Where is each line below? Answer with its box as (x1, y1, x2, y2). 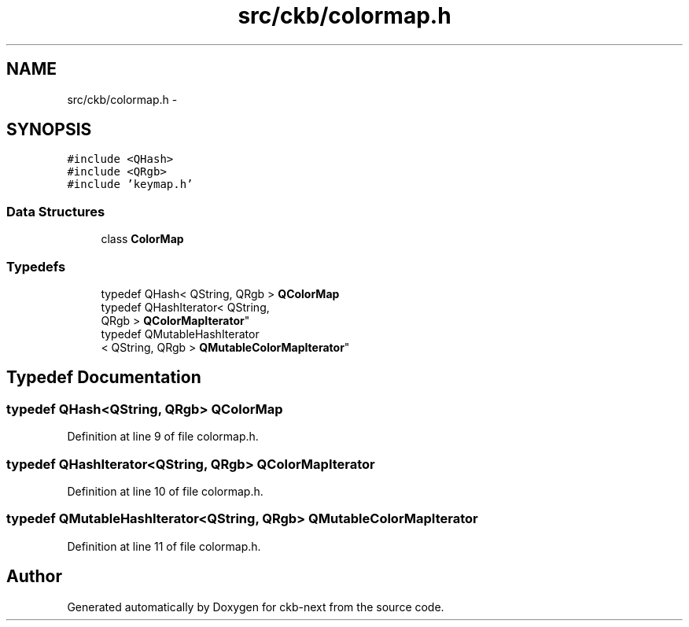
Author (6, 566, 62, 587)
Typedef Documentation (6, 367, 201, 388)
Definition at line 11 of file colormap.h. (67, 539, 261, 553)
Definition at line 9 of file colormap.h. (67, 430, 259, 444)
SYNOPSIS (6, 120, 92, 140)
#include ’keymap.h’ (67, 178, 193, 191)
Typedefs (6, 258, 66, 275)
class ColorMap (101, 232, 184, 246)
